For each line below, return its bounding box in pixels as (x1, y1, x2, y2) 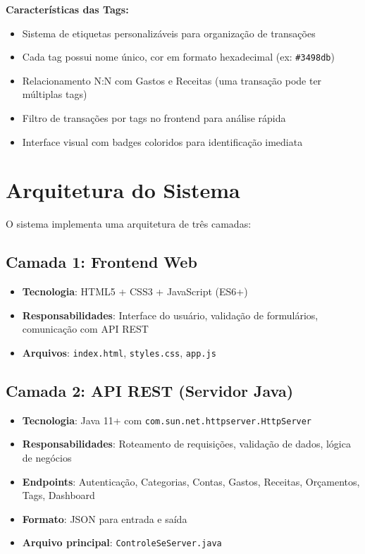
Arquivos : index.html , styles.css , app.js (22, 345, 216, 359)
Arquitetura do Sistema (6, 176, 240, 204)
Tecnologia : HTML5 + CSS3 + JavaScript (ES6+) (22, 284, 248, 299)
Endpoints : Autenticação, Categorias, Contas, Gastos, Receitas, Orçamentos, (22, 474, 360, 488)
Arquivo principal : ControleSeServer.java (22, 535, 222, 550)
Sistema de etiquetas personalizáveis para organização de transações (22, 25, 316, 40)
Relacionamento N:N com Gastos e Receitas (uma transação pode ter (22, 73, 322, 87)
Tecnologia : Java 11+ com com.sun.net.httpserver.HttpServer (22, 412, 312, 427)
